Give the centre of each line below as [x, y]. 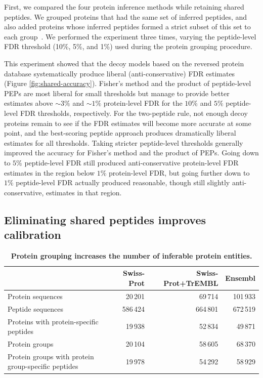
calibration [33, 235]
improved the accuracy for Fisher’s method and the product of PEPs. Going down [131, 153]
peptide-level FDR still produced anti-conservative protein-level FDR [131, 162]
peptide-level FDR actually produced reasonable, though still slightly [123, 182]
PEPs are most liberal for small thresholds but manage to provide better [117, 93]
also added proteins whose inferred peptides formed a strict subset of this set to [127, 27]
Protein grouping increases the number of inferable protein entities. [131, 255]
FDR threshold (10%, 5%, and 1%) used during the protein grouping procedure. [128, 46]
